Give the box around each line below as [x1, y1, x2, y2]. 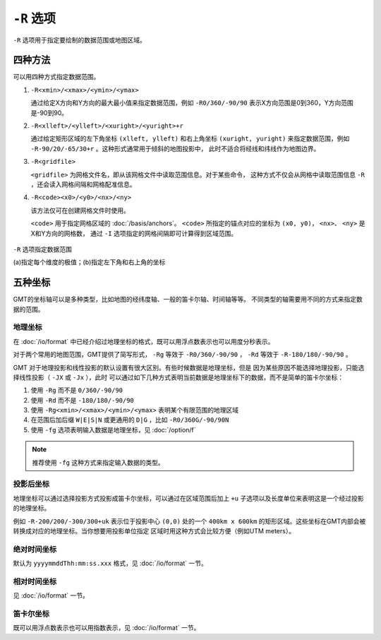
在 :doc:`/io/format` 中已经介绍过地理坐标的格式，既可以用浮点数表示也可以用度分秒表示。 [13, 337, 274, 345]
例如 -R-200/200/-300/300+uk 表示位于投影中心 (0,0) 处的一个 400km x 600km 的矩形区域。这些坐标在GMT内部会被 [13, 516, 366, 526]
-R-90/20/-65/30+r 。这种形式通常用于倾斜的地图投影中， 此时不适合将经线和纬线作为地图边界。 [30, 144, 320, 153]
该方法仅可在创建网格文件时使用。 [30, 206, 130, 215]
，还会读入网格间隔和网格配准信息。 [30, 180, 136, 189]
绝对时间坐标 [13, 544, 57, 554]
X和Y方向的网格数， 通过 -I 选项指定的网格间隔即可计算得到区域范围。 [30, 229, 238, 237]
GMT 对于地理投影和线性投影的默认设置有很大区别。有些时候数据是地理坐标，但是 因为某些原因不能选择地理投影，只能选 [13, 363, 365, 372]
